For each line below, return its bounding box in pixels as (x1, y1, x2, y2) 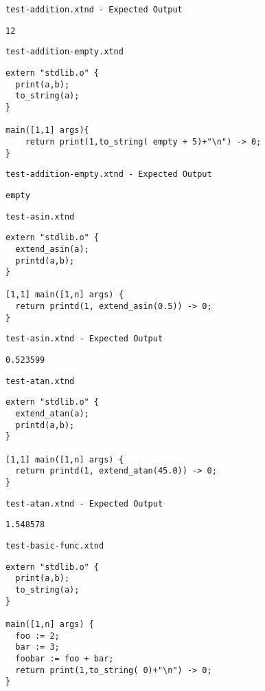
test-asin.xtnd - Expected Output (5, 334, 163, 344)
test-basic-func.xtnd (5, 540, 104, 551)
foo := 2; (15, 630, 60, 641)
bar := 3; (15, 642, 60, 652)
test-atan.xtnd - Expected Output (5, 498, 163, 509)
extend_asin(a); (15, 244, 89, 254)
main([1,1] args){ (5, 125, 89, 136)
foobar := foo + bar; (15, 653, 114, 663)
